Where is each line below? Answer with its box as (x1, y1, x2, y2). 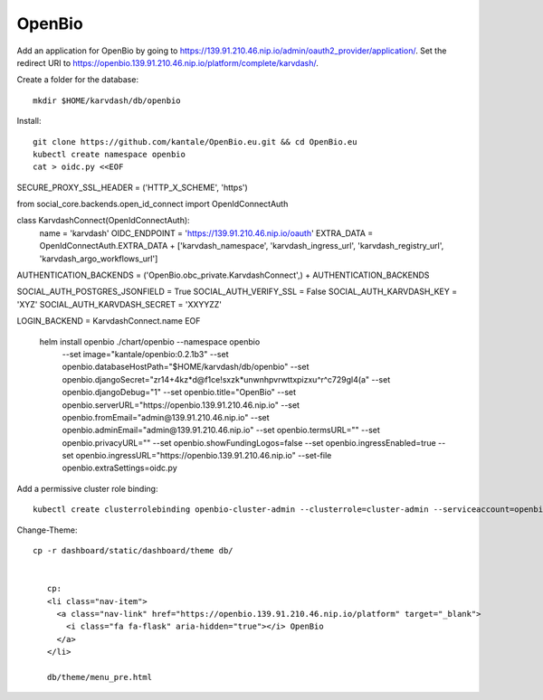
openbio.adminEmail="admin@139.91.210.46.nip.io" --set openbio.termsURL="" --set (62, 425, 380, 436)
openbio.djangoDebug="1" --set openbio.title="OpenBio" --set (62, 387, 297, 398)
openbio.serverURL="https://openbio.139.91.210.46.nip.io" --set (62, 399, 300, 411)
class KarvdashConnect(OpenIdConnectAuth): (16, 215, 190, 226)
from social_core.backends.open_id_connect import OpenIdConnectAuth (16, 199, 289, 210)
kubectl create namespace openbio (33, 149, 186, 159)
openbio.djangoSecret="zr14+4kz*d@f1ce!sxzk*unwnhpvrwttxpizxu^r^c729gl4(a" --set (62, 374, 391, 384)
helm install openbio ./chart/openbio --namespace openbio (39, 336, 261, 347)
